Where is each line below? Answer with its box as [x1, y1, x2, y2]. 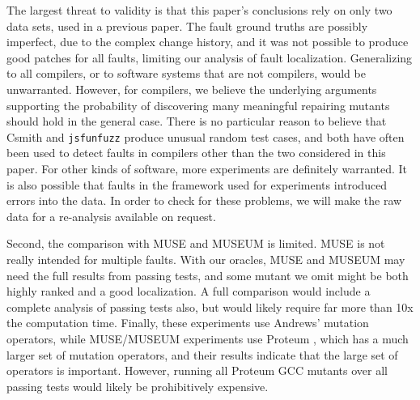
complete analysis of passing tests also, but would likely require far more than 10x [6, 298, 414, 315]
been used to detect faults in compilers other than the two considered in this [6, 144, 386, 161]
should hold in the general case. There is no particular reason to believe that [6, 113, 387, 130]
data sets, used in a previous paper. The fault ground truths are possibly [6, 17, 368, 34]
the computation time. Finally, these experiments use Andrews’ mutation [6, 314, 369, 331]
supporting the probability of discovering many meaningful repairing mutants [6, 96, 390, 113]
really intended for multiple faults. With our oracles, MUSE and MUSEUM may [6, 250, 405, 267]
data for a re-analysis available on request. [6, 207, 216, 224]
